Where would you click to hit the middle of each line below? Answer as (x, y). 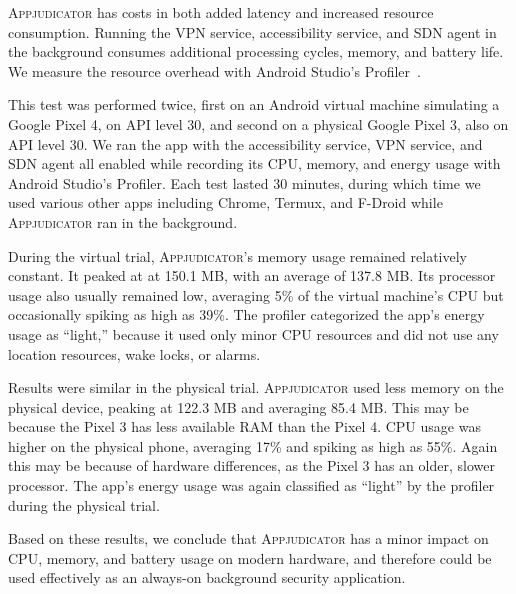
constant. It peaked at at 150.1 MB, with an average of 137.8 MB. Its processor (252, 275)
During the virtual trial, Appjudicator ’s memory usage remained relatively (237, 255)
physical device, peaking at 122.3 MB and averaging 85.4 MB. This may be (238, 406)
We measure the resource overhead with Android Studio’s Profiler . (214, 70)
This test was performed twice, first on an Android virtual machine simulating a (254, 104)
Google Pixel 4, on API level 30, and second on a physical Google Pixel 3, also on (258, 123)
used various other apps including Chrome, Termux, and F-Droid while (225, 202)
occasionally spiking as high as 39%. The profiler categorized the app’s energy (246, 314)
